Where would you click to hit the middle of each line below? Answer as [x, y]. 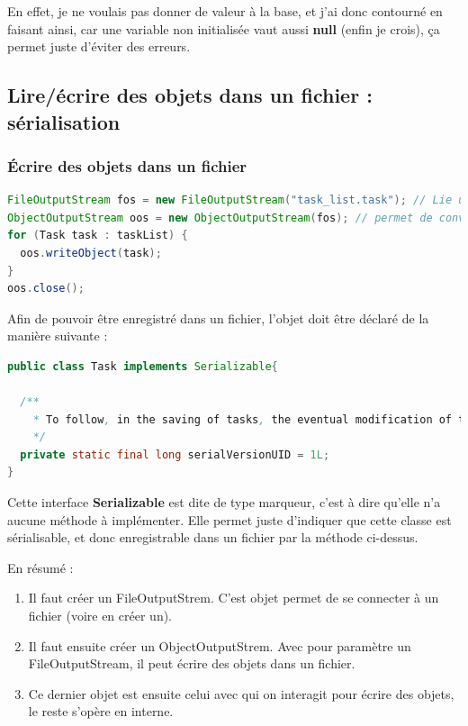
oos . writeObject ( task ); [91, 253]
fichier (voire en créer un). [100, 616]
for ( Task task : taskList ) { [98, 236]
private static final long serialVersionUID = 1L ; [175, 454]
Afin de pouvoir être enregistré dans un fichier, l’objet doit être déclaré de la [218, 318]
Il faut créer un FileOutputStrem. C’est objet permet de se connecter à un [234, 598]
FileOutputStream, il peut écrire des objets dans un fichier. [192, 663]
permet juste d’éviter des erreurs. [99, 46]
